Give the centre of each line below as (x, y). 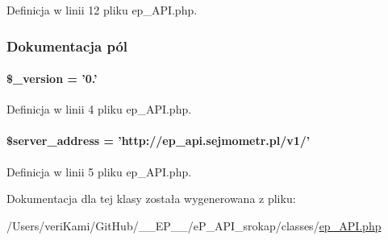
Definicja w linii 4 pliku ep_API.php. (99, 109)
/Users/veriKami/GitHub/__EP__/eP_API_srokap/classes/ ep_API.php (194, 225)
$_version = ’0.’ (52, 79)
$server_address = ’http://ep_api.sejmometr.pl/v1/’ (159, 141)
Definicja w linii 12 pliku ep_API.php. (102, 10)
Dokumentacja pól (67, 46)
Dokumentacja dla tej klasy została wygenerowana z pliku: (151, 199)
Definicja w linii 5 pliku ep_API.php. (99, 171)
